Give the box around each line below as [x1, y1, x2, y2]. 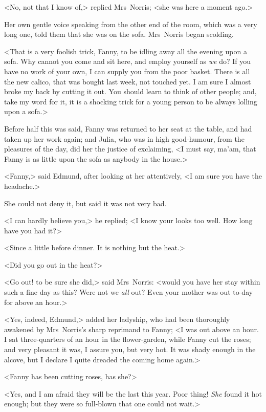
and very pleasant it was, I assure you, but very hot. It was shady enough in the [4, 344, 256, 355]
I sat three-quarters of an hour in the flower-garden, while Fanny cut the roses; [4, 334, 251, 344]
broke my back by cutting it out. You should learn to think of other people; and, [4, 86, 257, 97]
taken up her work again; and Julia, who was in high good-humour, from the [4, 133, 245, 144]
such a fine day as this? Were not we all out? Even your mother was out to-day [4, 287, 253, 297]
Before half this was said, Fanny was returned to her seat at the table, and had [4, 123, 252, 134]
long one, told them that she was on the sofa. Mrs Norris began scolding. [4, 29, 234, 39]
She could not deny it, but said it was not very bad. [4, 198, 167, 208]
